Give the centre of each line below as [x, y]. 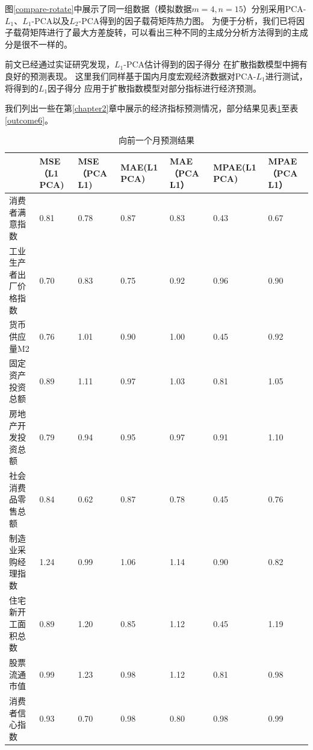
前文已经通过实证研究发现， [60, 64]
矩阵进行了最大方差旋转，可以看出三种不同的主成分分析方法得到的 [160, 32]
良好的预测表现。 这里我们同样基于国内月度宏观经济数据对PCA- [131, 76]
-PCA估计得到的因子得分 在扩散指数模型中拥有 [215, 64]
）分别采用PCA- [274, 8]
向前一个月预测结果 [156, 140]
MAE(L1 [139, 167]
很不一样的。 [47, 44]
